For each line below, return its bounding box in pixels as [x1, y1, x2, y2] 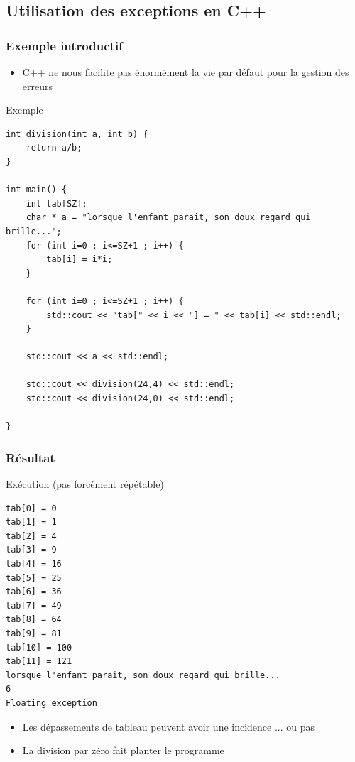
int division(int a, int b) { [6, 129, 148, 139]
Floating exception [6, 697, 97, 708]
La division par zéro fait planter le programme [22, 743, 224, 758]
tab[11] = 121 [6, 656, 72, 667]
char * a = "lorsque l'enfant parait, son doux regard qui [26, 212, 311, 223]
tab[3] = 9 [6, 545, 57, 555]
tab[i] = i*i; [46, 254, 113, 265]
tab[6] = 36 [6, 587, 62, 597]
